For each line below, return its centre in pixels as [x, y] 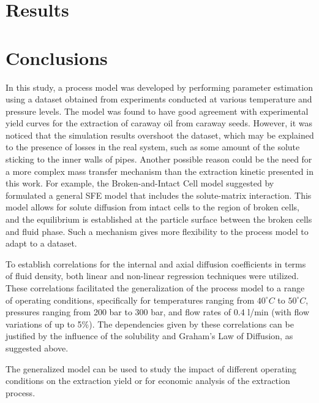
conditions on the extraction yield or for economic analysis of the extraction [148, 381]
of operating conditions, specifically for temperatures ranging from [130, 300]
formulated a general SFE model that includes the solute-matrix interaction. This [159, 195]
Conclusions [57, 57]
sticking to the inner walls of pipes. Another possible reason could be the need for [159, 159]
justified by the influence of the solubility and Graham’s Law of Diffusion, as [149, 336]
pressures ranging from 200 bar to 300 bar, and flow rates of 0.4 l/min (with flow [158, 312]
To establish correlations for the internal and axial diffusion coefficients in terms [156, 263]
